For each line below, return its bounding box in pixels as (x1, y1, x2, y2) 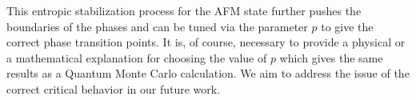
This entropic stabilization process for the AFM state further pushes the (6, 2, 362, 18)
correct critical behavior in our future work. (6, 80, 221, 97)
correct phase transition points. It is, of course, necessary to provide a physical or (6, 34, 406, 50)
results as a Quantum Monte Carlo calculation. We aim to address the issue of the (6, 65, 410, 82)
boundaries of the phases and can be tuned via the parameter (6, 18, 308, 34)
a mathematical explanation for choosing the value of (6, 49, 267, 66)
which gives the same (279, 49, 383, 66)
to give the (321, 18, 374, 34)
